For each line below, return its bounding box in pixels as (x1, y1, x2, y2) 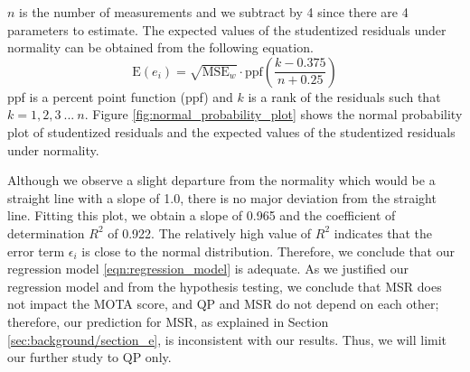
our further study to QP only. (7, 348, 172, 367)
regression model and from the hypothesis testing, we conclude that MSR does (7, 276, 442, 295)
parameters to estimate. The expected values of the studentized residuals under (7, 20, 446, 39)
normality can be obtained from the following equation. (7, 38, 314, 57)
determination (7, 223, 85, 242)
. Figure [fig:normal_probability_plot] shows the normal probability (84, 105, 463, 124)
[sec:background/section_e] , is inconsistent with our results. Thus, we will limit (7, 330, 447, 349)
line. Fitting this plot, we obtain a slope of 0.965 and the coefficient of (7, 206, 396, 225)
